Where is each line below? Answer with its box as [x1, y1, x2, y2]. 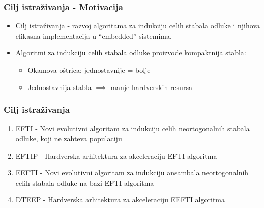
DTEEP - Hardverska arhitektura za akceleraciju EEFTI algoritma [15, 194, 225, 205]
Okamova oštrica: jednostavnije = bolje [27, 65, 151, 75]
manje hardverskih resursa [110, 81, 192, 92]
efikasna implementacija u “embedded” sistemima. [15, 30, 172, 41]
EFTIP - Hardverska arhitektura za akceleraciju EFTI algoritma [15, 150, 217, 161]
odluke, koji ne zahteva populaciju [15, 133, 122, 143]
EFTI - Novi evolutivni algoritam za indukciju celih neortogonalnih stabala [15, 123, 250, 134]
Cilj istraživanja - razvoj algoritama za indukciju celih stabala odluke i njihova [15, 20, 260, 31]
